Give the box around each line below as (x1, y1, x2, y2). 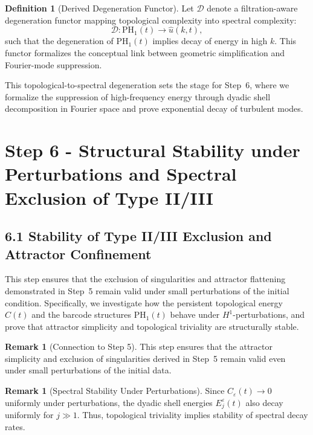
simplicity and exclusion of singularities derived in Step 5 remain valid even (5, 352, 286, 364)
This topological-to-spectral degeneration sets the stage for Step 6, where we (5, 79, 289, 91)
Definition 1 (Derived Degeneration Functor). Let (5, 2, 194, 14)
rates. (5, 420, 25, 433)
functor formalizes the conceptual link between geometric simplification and (5, 47, 285, 59)
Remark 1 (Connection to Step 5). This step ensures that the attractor (5, 340, 273, 353)
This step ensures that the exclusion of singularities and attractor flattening (5, 272, 286, 285)
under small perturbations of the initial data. (5, 364, 172, 376)
